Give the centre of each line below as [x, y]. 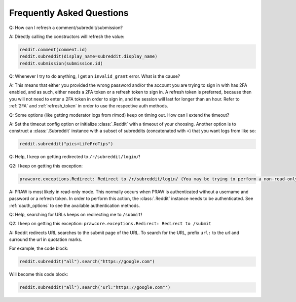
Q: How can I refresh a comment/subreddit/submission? [66, 28]
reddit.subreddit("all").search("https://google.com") [87, 262]
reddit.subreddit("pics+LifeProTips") [66, 144]
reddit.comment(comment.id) [53, 50]
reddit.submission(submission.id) [61, 63]
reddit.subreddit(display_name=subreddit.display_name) [89, 56]
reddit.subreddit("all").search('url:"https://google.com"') [95, 287]
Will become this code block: [39, 274]
